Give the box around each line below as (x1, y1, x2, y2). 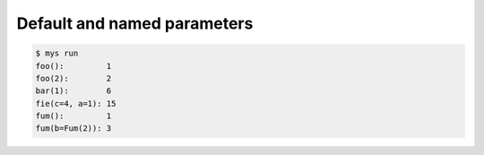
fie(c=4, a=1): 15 (35, 99, 117, 108)
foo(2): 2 (35, 73, 112, 83)
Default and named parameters (16, 13, 254, 33)
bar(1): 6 (35, 86, 112, 96)
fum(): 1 (35, 111, 112, 121)
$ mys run (35, 48, 79, 58)
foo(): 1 (35, 61, 112, 71)
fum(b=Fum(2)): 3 (35, 124, 112, 133)
